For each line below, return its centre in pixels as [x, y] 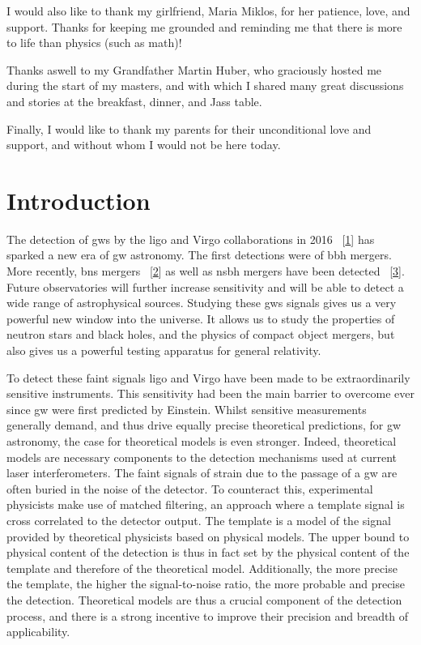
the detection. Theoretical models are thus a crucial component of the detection [204, 599]
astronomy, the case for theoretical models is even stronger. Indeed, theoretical [202, 441]
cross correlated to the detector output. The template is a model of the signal [199, 520]
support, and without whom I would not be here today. [144, 145]
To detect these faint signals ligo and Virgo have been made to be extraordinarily [208, 377]
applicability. [38, 632]
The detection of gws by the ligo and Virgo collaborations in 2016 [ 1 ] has [191, 239]
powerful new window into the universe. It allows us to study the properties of [201, 318]
